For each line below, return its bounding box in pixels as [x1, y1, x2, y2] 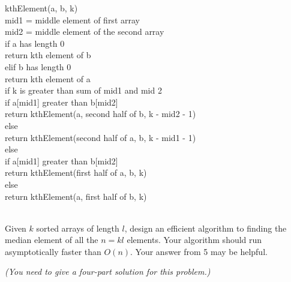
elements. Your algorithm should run [127, 233, 262, 246]
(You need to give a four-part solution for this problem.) [5, 265, 211, 278]
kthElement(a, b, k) [5, 2, 78, 14]
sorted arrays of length [36, 221, 119, 234]
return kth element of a [5, 72, 91, 85]
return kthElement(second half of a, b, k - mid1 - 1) [5, 131, 196, 143]
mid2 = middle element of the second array [5, 25, 164, 38]
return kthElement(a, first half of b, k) [5, 190, 147, 202]
